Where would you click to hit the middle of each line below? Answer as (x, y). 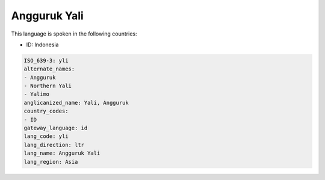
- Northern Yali (48, 86)
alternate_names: (49, 69)
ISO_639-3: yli (46, 61)
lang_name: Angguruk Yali (62, 153)
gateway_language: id (56, 128)
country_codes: (46, 111)
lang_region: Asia (51, 162)
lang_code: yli (46, 136)
